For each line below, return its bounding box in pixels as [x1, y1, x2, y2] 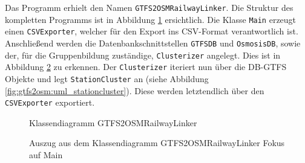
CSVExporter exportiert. [5, 96, 95, 109]
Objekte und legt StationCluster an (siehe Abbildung [5, 72, 209, 85]
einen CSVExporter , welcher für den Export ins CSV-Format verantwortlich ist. [5, 25, 298, 37]
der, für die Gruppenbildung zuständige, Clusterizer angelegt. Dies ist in [5, 48, 281, 61]
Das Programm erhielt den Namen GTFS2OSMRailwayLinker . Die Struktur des [5, 1, 294, 13]
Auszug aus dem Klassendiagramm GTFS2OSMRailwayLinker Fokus [29, 136, 285, 149]
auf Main [29, 149, 63, 161]
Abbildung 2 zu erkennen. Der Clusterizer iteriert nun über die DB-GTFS [5, 60, 287, 73]
